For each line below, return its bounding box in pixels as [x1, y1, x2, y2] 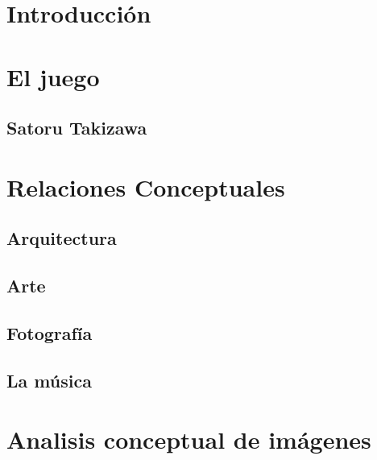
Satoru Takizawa [6, 115, 147, 140]
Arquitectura [6, 226, 117, 251]
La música [6, 367, 92, 392]
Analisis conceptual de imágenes [6, 423, 371, 456]
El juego [6, 60, 100, 93]
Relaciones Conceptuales [6, 170, 285, 203]
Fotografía [6, 320, 93, 345]
